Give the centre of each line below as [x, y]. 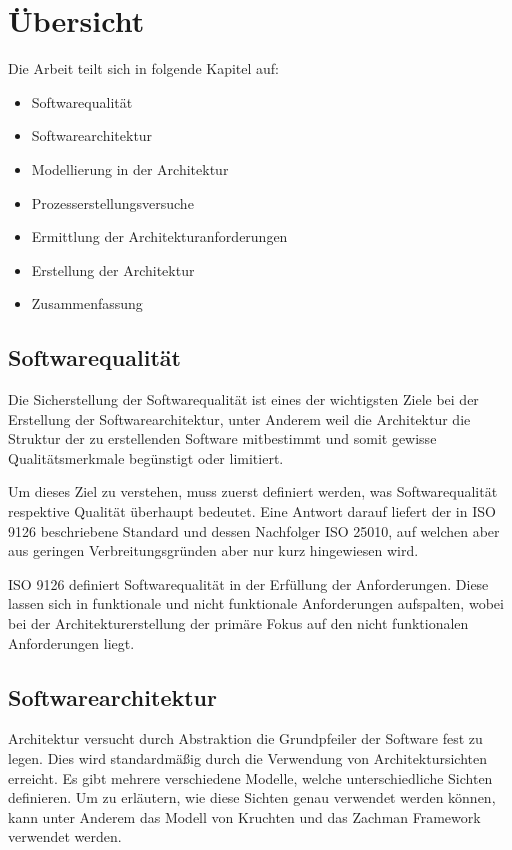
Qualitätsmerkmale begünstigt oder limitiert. [146, 457]
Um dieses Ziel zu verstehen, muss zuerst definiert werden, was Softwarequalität [253, 491]
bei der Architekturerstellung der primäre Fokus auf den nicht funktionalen [238, 623]
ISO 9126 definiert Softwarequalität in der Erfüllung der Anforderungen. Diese [248, 583]
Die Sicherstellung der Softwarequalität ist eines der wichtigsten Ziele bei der [243, 399]
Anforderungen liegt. [71, 642]
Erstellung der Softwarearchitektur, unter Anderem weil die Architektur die [239, 418]
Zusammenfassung [87, 303]
